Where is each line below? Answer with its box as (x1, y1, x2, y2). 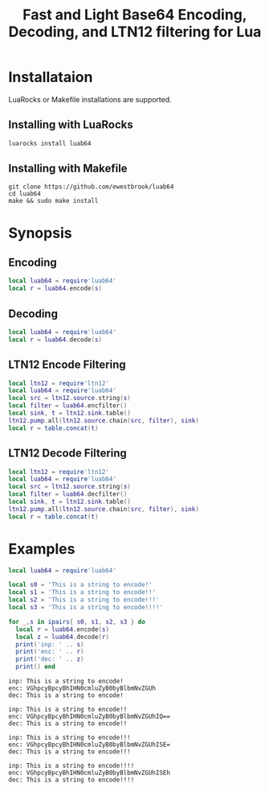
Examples (8, 539, 75, 558)
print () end (15, 662, 56, 671)
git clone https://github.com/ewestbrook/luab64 (8, 183, 174, 191)
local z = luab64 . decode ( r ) (15, 633, 110, 641)
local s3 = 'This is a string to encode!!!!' (8, 604, 163, 612)
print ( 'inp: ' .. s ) (15, 640, 84, 649)
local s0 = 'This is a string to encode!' (8, 581, 153, 589)
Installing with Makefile (8, 162, 128, 175)
